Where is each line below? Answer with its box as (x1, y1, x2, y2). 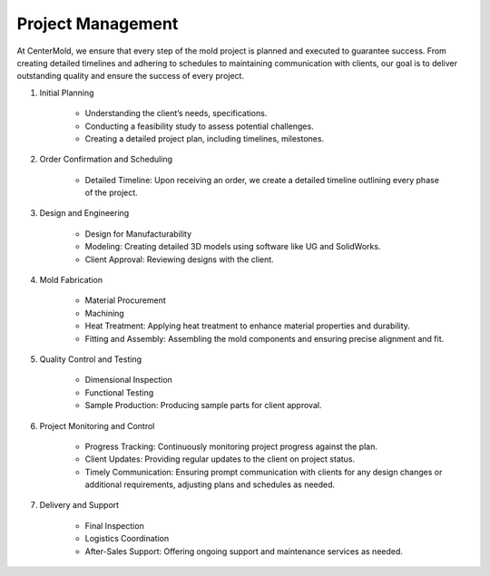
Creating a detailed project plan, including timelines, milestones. (84, 132, 325, 144)
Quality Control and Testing (39, 354, 142, 365)
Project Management (16, 14, 179, 34)
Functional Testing (84, 386, 154, 398)
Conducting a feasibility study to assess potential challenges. (84, 121, 314, 132)
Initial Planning (39, 87, 94, 98)
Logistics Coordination (84, 533, 170, 544)
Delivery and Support (39, 500, 120, 511)
